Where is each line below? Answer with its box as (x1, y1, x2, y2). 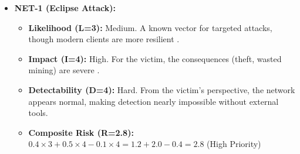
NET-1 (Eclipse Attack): (14, 2, 116, 13)
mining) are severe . (28, 64, 100, 76)
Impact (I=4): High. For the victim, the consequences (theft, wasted (28, 52, 282, 64)
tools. (28, 107, 48, 119)
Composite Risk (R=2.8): (28, 126, 134, 138)
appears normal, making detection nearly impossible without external (28, 95, 279, 107)
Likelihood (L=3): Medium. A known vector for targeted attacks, (28, 21, 272, 33)
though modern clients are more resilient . (28, 33, 180, 45)
